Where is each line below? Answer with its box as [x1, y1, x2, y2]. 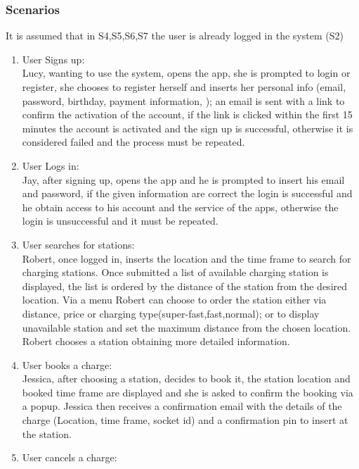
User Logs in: [22, 158, 79, 173]
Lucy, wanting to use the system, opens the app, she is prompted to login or [22, 65, 351, 80]
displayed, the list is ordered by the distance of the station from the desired [22, 278, 348, 293]
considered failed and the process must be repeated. [22, 135, 245, 149]
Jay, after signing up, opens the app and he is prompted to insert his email [22, 172, 345, 187]
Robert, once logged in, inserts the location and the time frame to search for [22, 251, 351, 265]
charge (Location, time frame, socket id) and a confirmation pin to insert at [22, 413, 348, 427]
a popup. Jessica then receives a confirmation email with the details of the [22, 399, 342, 413]
